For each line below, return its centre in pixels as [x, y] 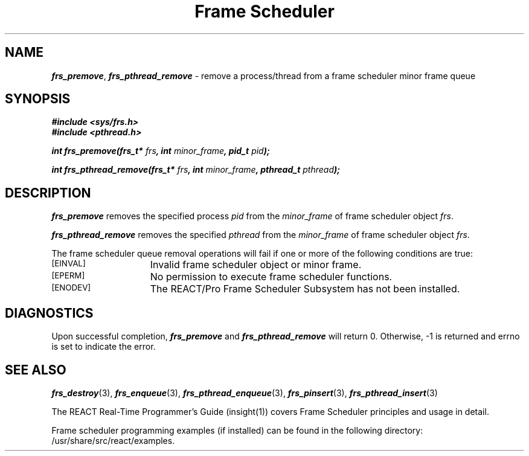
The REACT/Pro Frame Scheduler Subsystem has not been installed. [305, 289]
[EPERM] [68, 276]
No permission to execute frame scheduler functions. [271, 277]
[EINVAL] [69, 264]
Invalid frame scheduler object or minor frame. [256, 265]
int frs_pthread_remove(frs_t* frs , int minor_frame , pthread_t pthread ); [196, 170]
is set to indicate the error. [104, 347]
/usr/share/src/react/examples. [113, 440]
